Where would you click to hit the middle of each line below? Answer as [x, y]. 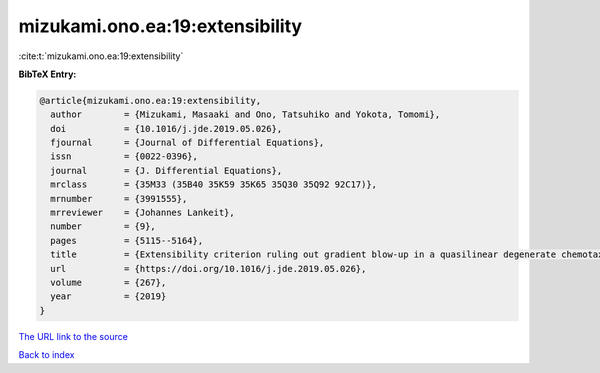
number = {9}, [103, 226]
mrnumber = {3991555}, [119, 198]
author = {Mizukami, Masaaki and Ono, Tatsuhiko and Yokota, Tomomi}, [245, 114]
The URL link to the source [73, 336]
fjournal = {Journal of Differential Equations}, [187, 143]
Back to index [46, 355]
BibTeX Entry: [47, 74]
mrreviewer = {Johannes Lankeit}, [142, 213]
